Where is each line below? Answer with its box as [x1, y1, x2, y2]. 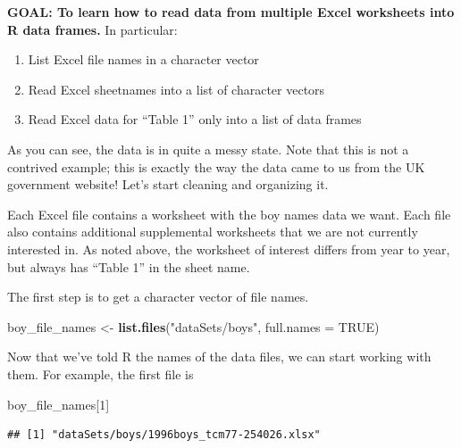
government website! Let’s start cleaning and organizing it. [7, 175, 329, 194]
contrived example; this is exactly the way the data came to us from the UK [7, 157, 425, 176]
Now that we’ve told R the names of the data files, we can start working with [7, 347, 432, 366]
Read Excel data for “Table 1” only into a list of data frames [28, 110, 362, 129]
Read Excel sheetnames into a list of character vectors [28, 79, 325, 98]
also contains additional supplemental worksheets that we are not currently [7, 222, 418, 241]
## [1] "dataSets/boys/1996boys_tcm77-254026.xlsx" [7, 428, 321, 442]
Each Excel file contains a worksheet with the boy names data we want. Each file [7, 204, 451, 223]
